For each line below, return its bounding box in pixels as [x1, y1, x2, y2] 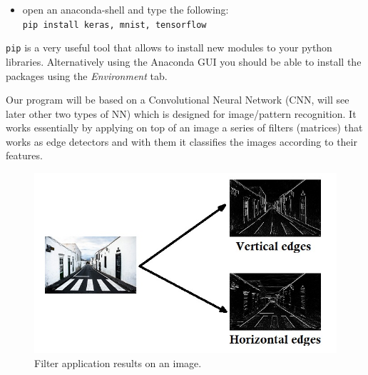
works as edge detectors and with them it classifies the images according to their [6, 134, 357, 149]
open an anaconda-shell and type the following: [22, 2, 229, 16]
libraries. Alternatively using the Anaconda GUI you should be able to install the [6, 54, 362, 69]
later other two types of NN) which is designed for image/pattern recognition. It [6, 106, 357, 121]
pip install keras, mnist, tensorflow [22, 19, 207, 30]
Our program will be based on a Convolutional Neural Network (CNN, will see [6, 92, 349, 107]
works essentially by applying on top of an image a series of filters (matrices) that [6, 120, 363, 135]
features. [6, 148, 43, 163]
